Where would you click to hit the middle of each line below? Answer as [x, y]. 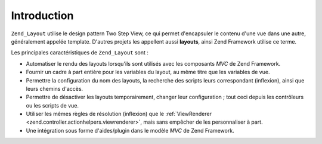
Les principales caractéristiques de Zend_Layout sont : [80, 53]
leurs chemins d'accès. [55, 88]
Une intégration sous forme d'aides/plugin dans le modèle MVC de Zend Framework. [130, 130]
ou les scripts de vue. [52, 105]
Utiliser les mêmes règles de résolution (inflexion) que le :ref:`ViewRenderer [119, 114]
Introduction [42, 16]
